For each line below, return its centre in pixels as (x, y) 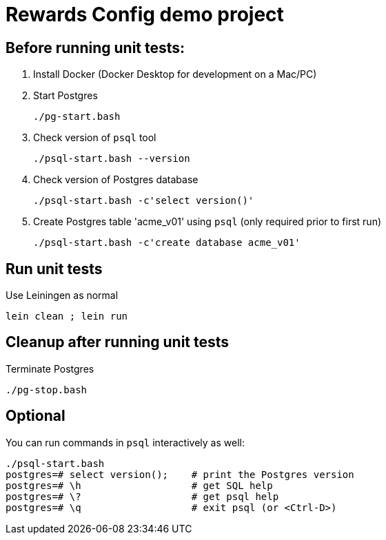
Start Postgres (65, 96)
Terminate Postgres (50, 368)
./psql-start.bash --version (112, 159)
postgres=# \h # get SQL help (139, 485)
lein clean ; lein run (67, 316)
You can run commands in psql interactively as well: (125, 442)
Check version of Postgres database (116, 180)
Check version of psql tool (95, 138)
